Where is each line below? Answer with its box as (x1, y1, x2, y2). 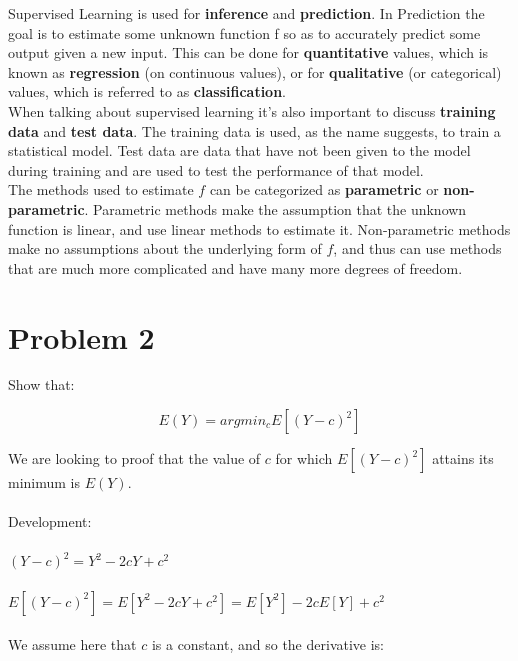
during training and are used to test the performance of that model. (8, 159, 424, 180)
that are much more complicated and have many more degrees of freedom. (8, 257, 463, 278)
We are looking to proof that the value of (8, 448, 261, 469)
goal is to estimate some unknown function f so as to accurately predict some (8, 22, 481, 43)
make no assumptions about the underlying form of (8, 238, 322, 259)
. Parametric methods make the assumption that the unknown (84, 198, 467, 219)
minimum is (8, 472, 81, 493)
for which (275, 448, 333, 469)
